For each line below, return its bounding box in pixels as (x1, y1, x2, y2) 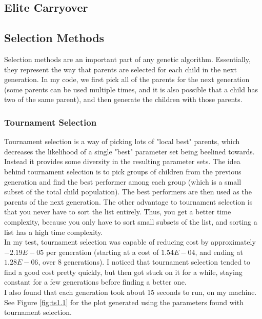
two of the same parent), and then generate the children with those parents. (4, 94, 243, 105)
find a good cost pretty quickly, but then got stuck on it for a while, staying (4, 266, 243, 277)
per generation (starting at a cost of (46, 246, 159, 257)
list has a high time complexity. (4, 226, 103, 237)
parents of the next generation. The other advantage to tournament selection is (4, 196, 253, 207)
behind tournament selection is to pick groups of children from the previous (4, 166, 241, 176)
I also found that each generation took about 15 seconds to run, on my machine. (4, 287, 257, 297)
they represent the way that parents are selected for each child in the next (4, 64, 237, 74)
